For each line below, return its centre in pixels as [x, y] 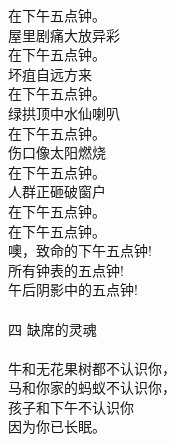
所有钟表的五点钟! [66, 269]
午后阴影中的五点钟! [73, 289]
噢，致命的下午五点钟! [80, 250]
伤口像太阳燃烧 [57, 152]
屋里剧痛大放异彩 [64, 34]
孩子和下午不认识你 [71, 406]
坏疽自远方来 [50, 73]
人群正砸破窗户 [57, 191]
